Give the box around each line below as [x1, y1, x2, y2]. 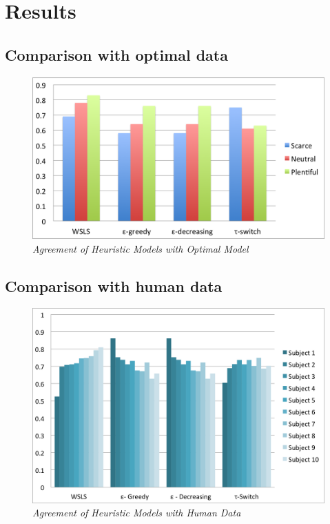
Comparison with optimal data [5, 43, 228, 65]
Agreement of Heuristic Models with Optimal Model [32, 241, 249, 255]
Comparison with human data [5, 275, 223, 296]
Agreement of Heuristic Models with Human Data [32, 505, 241, 520]
